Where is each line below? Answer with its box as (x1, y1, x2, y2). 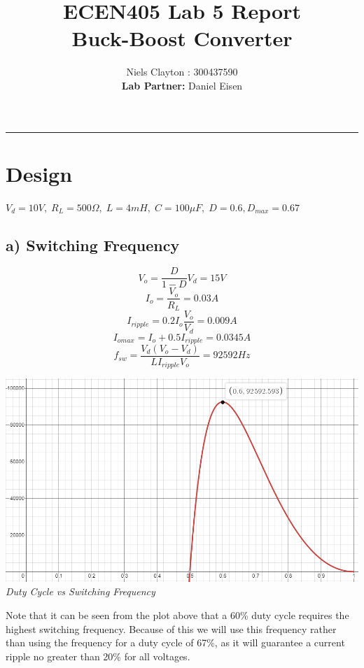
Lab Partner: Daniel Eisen (121, 78, 243, 92)
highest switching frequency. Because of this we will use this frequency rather (6, 621, 337, 636)
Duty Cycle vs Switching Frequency (6, 584, 155, 599)
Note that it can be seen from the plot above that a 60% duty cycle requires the (6, 607, 349, 622)
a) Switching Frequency (6, 234, 180, 255)
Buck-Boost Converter (71, 24, 293, 52)
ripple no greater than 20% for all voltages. (6, 648, 190, 663)
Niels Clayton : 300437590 (126, 64, 238, 79)
